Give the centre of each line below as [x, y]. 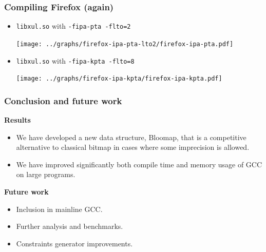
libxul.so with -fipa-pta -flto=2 [73, 26]
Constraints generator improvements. [74, 243]
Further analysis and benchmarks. [70, 226]
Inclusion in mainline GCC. [59, 209]
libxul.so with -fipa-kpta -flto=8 [75, 60]
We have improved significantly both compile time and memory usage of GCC [139, 164]
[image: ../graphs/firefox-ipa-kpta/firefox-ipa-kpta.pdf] [119, 79]
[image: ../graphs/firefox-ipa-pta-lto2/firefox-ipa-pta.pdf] [125, 44]
